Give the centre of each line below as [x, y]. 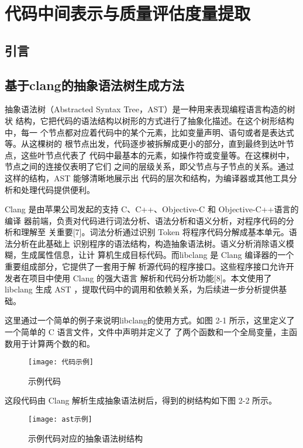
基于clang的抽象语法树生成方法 [94, 85]
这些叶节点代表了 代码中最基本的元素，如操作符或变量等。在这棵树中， [157, 155]
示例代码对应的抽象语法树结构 [85, 438]
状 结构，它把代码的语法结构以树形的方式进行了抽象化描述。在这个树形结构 [149, 120]
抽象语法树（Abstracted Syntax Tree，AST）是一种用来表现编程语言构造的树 [150, 109]
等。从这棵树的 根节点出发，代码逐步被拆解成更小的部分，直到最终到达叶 [145, 144]
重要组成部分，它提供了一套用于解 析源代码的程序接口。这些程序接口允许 [145, 266]
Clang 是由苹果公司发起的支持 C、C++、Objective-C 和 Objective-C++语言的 [152, 209]
